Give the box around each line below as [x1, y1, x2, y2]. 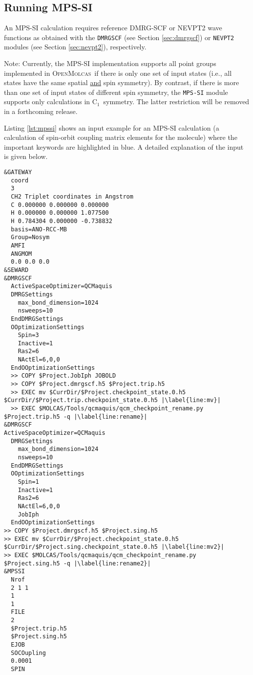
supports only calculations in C [4, 96, 97, 107]
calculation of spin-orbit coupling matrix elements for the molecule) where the [4, 132, 237, 142]
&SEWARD [4, 266, 29, 273]
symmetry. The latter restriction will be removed [103, 96, 250, 107]
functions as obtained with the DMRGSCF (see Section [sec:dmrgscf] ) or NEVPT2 [4, 32, 234, 42]
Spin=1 [18, 478, 39, 485]
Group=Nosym [11, 234, 50, 241]
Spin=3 [18, 332, 39, 339]
